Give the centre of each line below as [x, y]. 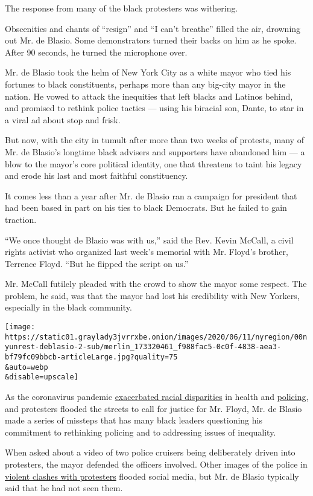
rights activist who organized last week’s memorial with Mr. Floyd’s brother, [147, 252]
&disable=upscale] [42, 377]
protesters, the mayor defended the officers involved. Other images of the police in [156, 464]
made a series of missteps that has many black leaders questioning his [134, 420]
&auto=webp [27, 367]
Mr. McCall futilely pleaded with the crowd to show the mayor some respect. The [156, 284]
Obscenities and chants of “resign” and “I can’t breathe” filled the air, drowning [153, 28]
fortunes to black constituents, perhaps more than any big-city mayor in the [145, 84]
